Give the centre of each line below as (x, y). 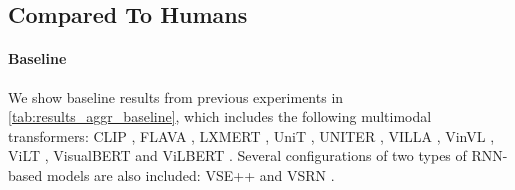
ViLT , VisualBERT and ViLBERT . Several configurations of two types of (237, 155)
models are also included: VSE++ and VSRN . (190, 174)
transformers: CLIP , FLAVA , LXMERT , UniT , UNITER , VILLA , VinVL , (251, 135)
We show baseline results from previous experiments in (176, 96)
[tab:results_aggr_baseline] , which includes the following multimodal (220, 116)
